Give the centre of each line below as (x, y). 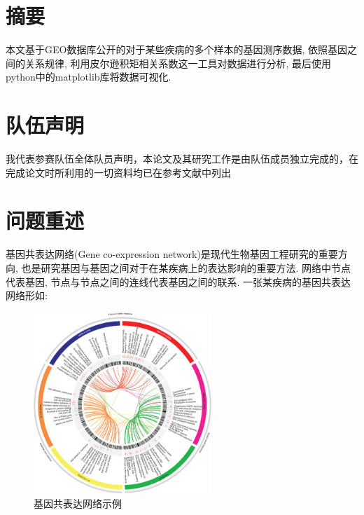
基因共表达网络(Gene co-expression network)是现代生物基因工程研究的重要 (172, 254)
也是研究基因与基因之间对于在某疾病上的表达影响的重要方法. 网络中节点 (186, 267)
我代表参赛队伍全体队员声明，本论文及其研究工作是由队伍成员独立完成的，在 (182, 159)
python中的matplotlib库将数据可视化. (89, 77)
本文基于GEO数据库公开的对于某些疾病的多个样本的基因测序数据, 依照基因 (176, 49)
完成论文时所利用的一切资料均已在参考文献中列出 (118, 172)
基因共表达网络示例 (78, 503)
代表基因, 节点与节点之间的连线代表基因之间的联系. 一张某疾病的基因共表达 (178, 281)
